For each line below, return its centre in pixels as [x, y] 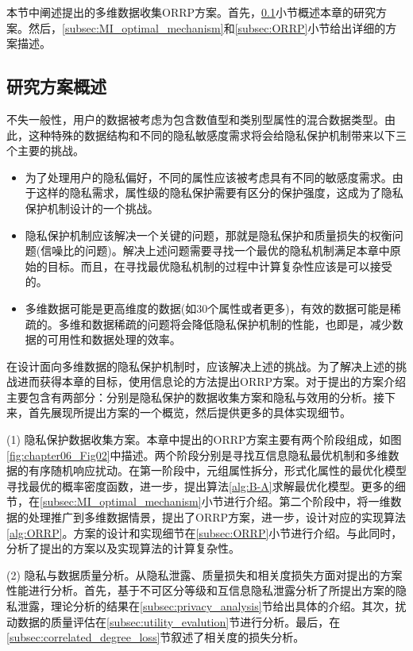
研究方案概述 [56, 86]
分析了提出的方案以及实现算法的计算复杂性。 [123, 548]
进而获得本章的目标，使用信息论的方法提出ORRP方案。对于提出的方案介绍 [212, 381]
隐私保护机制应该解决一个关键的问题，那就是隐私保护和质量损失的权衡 [208, 235]
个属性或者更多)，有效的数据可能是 [299, 308]
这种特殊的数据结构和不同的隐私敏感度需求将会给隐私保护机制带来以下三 [217, 135]
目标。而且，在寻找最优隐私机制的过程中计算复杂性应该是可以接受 [220, 266]
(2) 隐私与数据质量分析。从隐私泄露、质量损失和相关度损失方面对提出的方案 [205, 574]
